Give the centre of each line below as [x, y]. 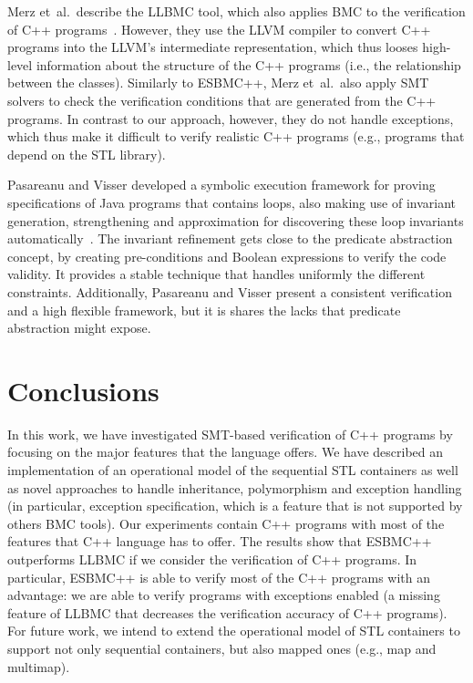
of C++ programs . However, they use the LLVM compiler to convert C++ [219, 29]
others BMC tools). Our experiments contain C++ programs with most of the [226, 523]
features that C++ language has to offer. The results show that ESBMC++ [220, 541]
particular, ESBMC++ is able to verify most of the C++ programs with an [219, 577]
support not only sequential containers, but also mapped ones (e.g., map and [222, 648]
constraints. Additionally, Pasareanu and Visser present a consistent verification [230, 291]
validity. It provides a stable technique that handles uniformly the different [216, 274]
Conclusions [83, 390]
